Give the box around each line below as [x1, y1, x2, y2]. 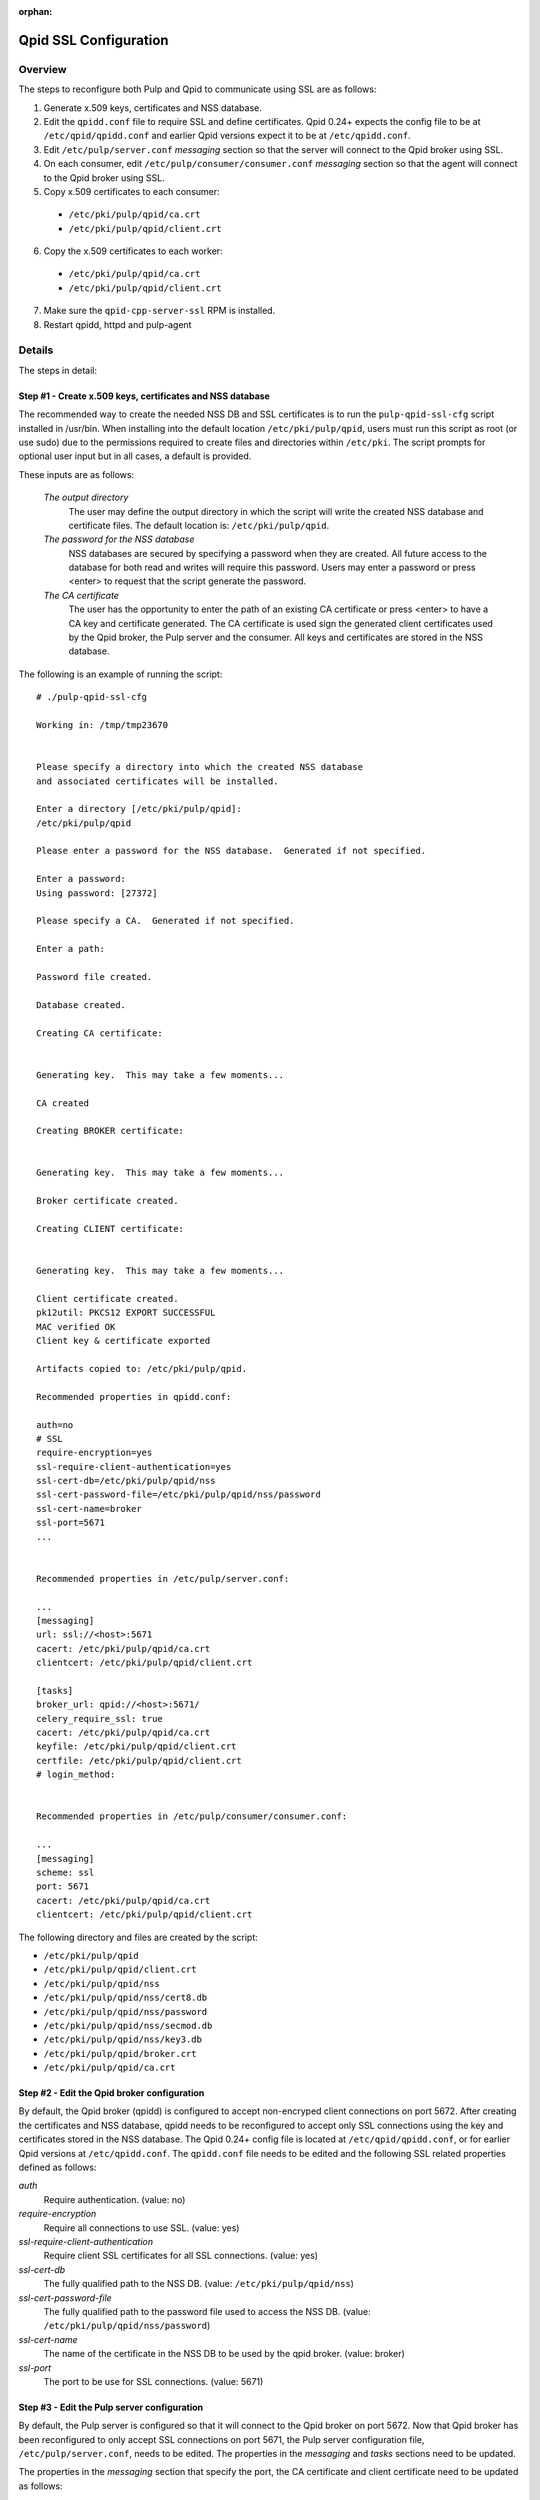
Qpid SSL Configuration [18, 31, 169, 49]
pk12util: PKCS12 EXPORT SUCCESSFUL [36, 1307, 216, 1319]
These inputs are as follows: [18, 468, 135, 480]
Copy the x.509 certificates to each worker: [43, 245, 224, 257]
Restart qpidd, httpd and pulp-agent [43, 318, 192, 330]
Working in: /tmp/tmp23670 [36, 719, 169, 730]
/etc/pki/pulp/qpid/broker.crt [43, 2048, 197, 2059]
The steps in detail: [18, 364, 97, 376]
